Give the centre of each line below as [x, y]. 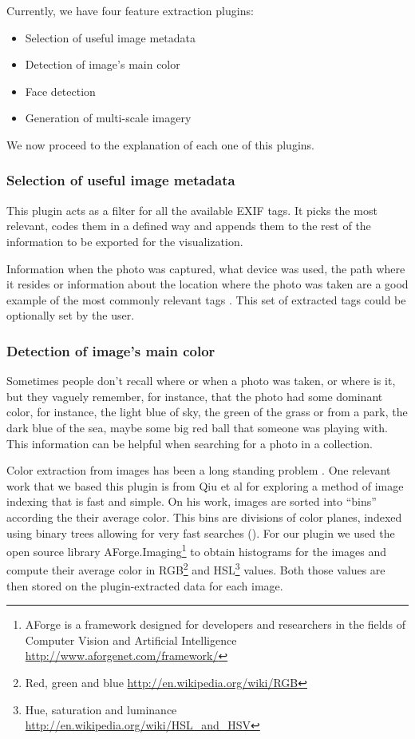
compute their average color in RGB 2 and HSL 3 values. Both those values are [196, 568]
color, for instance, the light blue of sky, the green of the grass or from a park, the [207, 412]
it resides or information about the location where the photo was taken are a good [207, 284]
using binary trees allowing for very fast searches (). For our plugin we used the [201, 532]
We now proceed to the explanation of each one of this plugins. [160, 144]
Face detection [60, 91]
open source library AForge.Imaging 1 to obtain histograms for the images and [197, 550]
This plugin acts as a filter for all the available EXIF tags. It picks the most [192, 210]
